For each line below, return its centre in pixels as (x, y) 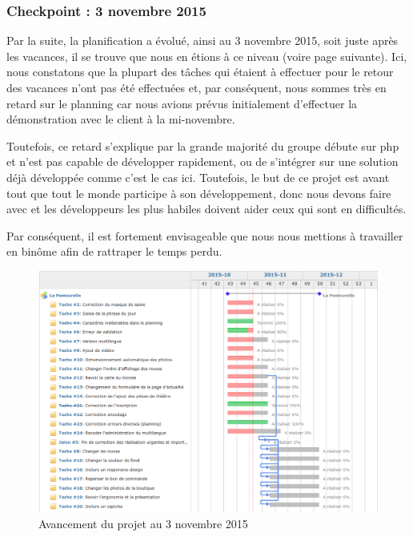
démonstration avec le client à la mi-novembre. (121, 119)
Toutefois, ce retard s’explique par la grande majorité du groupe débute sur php (203, 145)
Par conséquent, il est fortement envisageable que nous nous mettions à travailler (205, 235)
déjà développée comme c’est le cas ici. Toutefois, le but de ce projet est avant (198, 177)
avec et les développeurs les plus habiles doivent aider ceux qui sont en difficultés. (206, 209)
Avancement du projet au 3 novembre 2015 (143, 523)
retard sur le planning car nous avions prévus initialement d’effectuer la (182, 103)
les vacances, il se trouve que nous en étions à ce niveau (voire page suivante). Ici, (207, 56)
